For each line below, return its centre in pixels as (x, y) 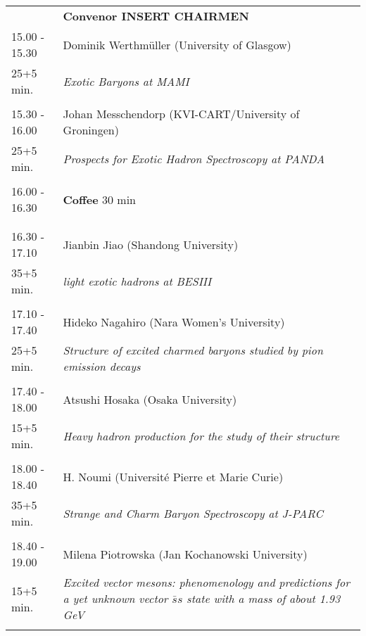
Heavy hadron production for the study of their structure (201, 435)
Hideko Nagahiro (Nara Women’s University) (174, 322)
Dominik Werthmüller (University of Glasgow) (177, 44)
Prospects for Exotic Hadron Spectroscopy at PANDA (194, 158)
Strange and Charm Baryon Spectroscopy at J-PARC (193, 513)
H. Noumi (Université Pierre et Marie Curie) (173, 476)
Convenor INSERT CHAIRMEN (156, 16)
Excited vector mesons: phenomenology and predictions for (206, 582)
